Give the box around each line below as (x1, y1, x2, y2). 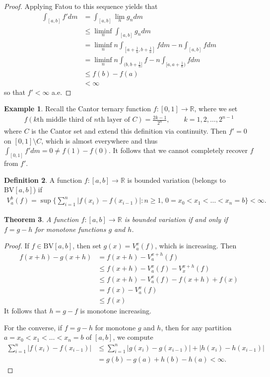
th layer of (98, 116, 130, 124)
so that (4, 86, 25, 97)
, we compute (113, 332, 153, 342)
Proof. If (4, 240, 29, 251)
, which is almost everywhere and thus (41, 135, 158, 146)
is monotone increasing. (80, 305, 151, 316)
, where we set (194, 103, 238, 114)
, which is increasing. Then (155, 240, 237, 251)
